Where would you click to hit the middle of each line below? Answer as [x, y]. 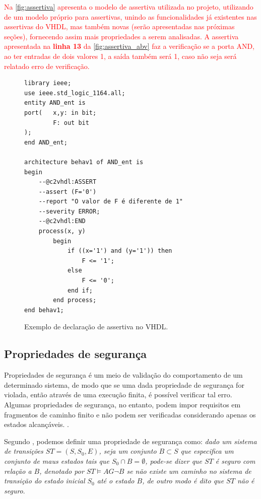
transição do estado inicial [45, 481]
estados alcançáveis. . [37, 424]
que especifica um [207, 451]
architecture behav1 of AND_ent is [84, 162]
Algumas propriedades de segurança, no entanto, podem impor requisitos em [122, 404]
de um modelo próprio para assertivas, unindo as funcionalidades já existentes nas [130, 16]
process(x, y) [62, 231]
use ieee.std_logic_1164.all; [75, 93]
